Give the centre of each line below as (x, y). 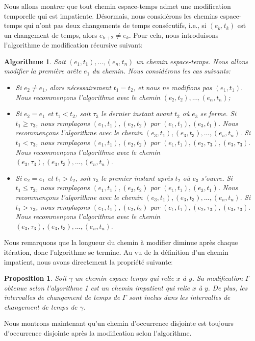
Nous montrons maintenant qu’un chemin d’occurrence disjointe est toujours (119, 323)
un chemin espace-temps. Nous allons (192, 61)
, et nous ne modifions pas (173, 87)
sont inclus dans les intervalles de (179, 297)
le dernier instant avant (137, 113)
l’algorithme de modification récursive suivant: (74, 45)
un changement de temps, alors (51, 35)
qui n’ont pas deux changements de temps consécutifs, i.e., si (115, 25)
